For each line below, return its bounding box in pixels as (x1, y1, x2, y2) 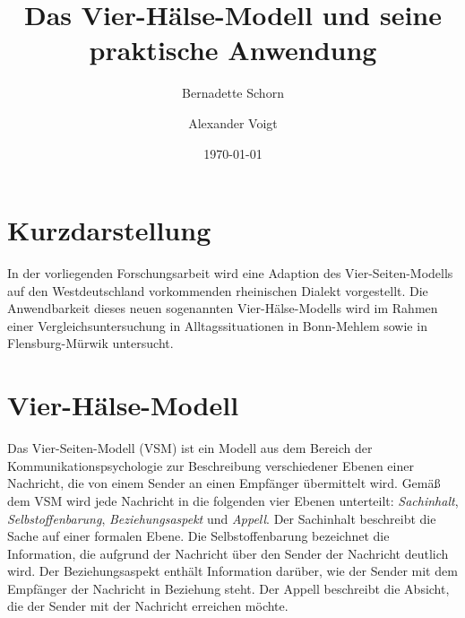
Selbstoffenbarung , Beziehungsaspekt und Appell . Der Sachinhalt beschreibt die (7, 509, 436, 527)
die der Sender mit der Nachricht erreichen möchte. (7, 596, 288, 615)
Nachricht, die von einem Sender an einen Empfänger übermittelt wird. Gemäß (7, 474, 441, 492)
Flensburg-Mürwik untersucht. (7, 334, 174, 353)
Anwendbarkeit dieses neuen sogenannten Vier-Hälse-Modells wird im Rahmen (7, 299, 438, 318)
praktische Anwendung (89, 31, 377, 68)
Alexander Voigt (188, 113, 278, 132)
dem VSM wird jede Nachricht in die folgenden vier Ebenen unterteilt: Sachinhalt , (7, 491, 459, 509)
